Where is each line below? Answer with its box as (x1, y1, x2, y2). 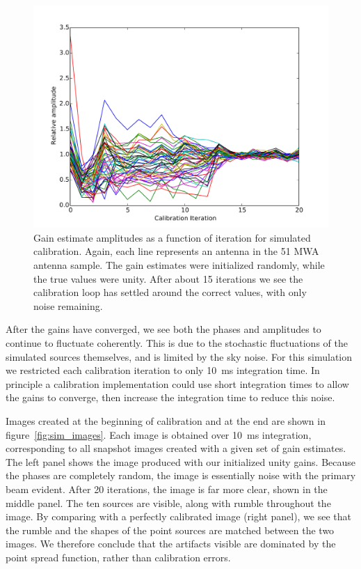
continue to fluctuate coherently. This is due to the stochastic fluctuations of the (6, 335, 348, 350)
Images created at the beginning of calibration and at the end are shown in (6, 413, 326, 428)
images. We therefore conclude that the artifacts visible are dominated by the (6, 536, 336, 551)
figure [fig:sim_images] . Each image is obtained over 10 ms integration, (6, 427, 312, 442)
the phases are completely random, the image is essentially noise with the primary (6, 468, 356, 483)
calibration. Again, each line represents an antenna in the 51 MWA (33, 244, 319, 258)
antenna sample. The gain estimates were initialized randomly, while (33, 258, 325, 272)
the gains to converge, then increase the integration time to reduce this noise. (6, 390, 335, 405)
